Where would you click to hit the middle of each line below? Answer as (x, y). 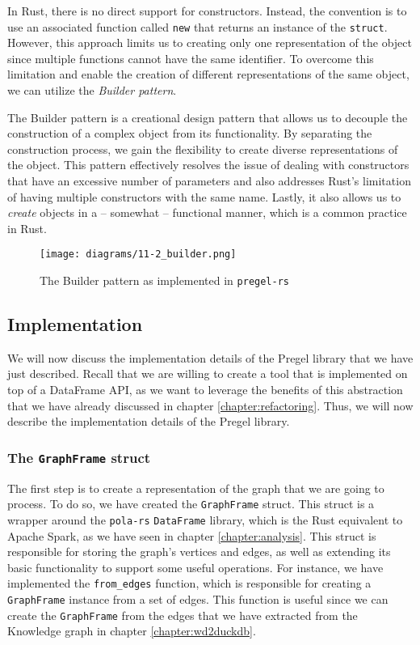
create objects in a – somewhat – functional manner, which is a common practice (207, 212)
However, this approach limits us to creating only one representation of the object (210, 42)
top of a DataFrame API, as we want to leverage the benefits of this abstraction (205, 390)
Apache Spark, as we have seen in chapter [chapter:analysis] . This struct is (192, 535)
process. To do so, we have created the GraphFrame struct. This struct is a (191, 504)
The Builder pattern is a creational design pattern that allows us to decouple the (208, 117)
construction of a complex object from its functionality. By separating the (190, 133)
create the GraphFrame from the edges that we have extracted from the (183, 615)
